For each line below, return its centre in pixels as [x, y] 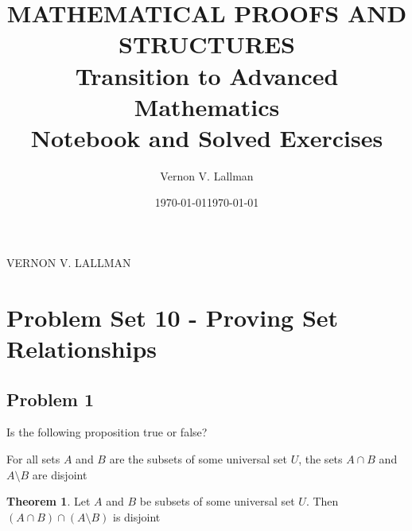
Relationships [82, 349]
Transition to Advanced [207, 75]
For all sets [33, 459]
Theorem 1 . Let [49, 501]
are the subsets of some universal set [198, 459]
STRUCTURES [206, 44]
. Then [322, 501]
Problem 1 [50, 399]
